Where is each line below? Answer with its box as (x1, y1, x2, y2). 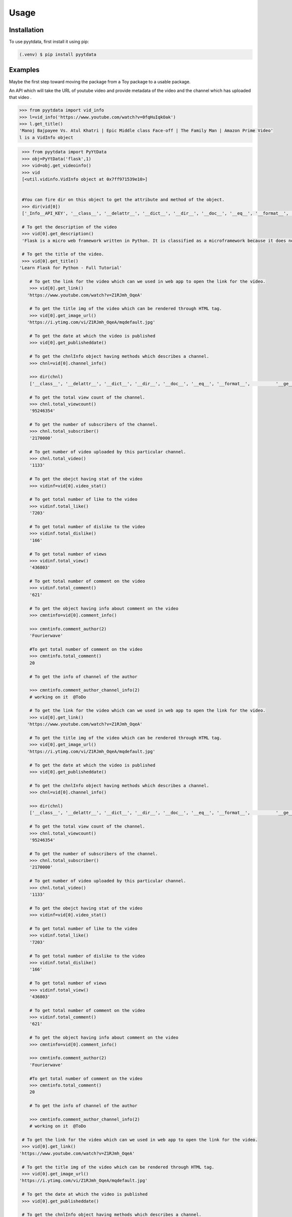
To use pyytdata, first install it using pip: (9, 39, 90, 45)
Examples (9, 66, 40, 74)
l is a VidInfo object (19, 134, 73, 140)
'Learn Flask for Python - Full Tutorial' (19, 265, 122, 271)
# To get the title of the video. (22, 251, 104, 257)
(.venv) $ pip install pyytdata (19, 52, 97, 57)
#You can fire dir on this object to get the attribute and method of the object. (22, 197, 225, 203)
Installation (9, 26, 44, 34)
